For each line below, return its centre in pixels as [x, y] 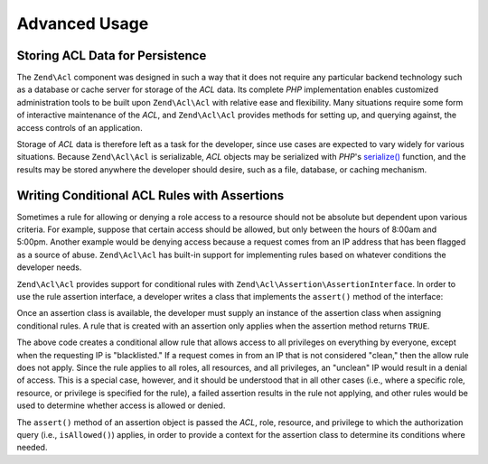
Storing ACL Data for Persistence [112, 56]
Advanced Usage [83, 23]
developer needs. [49, 267]
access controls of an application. [80, 127]
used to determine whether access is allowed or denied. [121, 405]
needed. [32, 448]
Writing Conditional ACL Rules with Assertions [150, 195]
